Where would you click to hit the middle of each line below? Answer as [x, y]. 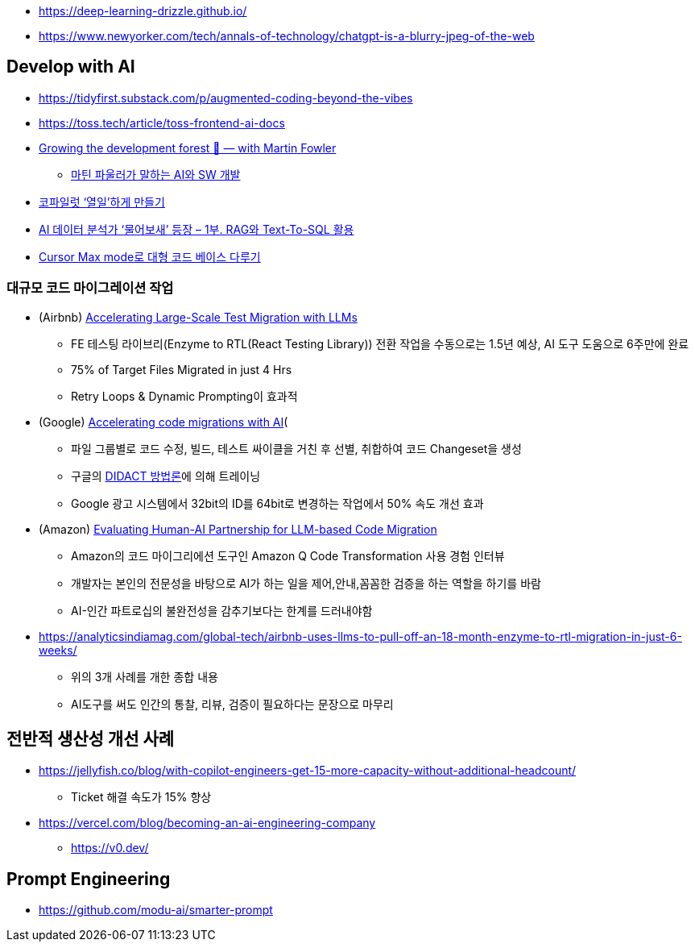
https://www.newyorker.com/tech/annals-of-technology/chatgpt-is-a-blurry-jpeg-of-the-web [287, 36]
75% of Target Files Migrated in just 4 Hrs [182, 369]
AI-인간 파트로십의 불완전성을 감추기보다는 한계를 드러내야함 [222, 610]
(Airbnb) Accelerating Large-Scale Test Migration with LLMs [198, 317]
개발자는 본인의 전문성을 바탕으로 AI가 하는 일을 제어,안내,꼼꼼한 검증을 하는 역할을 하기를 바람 [306, 583]
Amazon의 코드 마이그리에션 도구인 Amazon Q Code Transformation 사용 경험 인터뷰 [288, 555]
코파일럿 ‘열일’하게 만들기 [102, 202]
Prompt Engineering [89, 879]
